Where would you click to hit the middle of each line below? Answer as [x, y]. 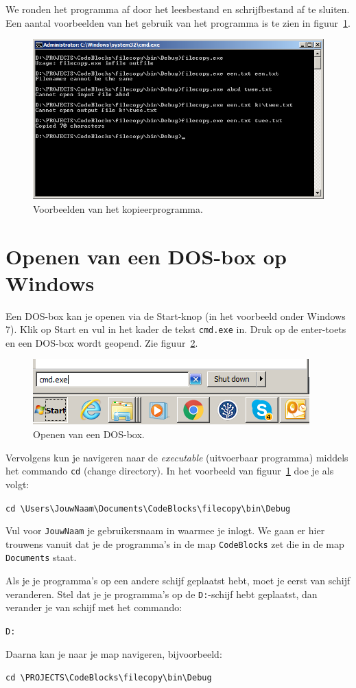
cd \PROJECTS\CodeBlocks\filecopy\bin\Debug [109, 678]
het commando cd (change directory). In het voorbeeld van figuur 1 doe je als [170, 471]
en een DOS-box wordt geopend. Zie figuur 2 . [102, 342]
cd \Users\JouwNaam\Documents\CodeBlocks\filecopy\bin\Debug [148, 508]
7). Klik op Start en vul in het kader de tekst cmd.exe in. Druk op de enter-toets [176, 329]
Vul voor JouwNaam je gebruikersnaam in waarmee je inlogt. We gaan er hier [165, 530]
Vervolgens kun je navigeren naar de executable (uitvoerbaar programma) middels [177, 457]
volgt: [17, 484]
